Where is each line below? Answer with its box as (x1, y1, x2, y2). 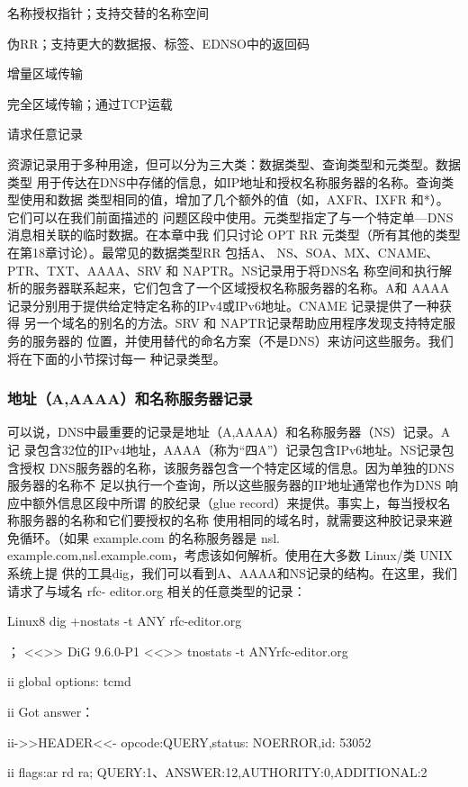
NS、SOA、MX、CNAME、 (276, 242, 439, 261)
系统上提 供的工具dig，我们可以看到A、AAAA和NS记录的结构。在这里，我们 (7, 564, 458, 583)
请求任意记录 (7, 124, 83, 143)
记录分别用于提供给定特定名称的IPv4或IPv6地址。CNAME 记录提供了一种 (7, 295, 440, 314)
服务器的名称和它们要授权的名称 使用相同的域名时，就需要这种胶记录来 (19, 511, 440, 529)
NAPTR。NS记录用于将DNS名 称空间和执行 (183, 260, 439, 279)
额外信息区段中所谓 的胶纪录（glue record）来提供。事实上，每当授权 (31, 493, 438, 511)
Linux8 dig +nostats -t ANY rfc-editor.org (7, 611, 242, 630)
